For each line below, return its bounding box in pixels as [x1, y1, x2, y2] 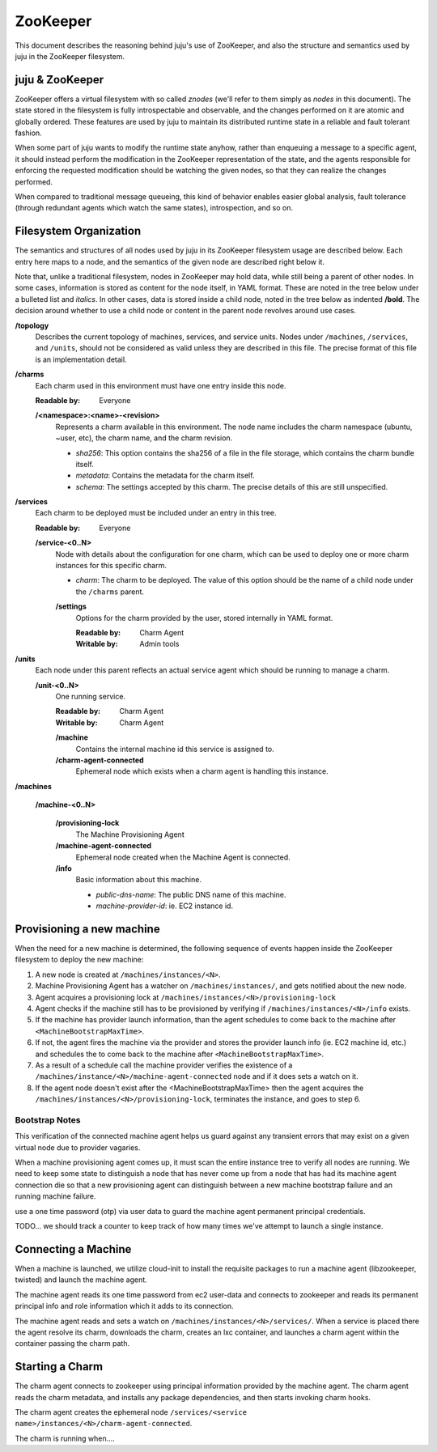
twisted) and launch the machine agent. [15, 1275, 147, 1284]
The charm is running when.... [15, 1433, 115, 1443]
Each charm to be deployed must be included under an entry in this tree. [35, 508, 277, 518]
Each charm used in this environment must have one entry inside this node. [35, 380, 286, 390]
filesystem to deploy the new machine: [15, 955, 144, 965]
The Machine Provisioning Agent [75, 830, 185, 839]
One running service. [55, 691, 125, 701]
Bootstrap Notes [15, 1114, 81, 1125]
